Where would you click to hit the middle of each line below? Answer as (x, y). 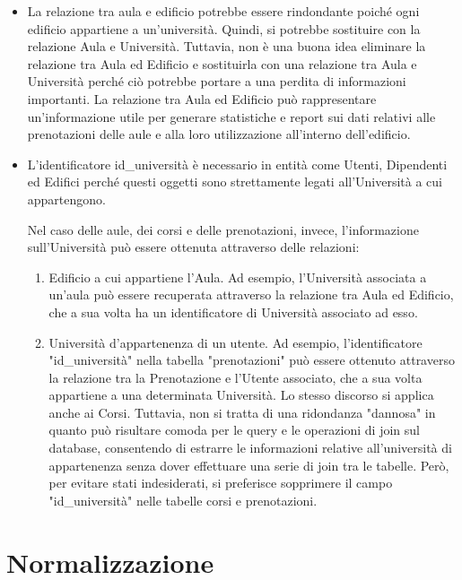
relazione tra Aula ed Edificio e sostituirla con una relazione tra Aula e (222, 63)
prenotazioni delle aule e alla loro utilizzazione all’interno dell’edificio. (219, 134)
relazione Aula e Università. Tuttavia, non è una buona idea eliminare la (227, 46)
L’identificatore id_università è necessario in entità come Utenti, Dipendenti (237, 164)
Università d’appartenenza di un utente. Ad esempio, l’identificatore (235, 342)
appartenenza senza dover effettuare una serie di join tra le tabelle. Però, (249, 465)
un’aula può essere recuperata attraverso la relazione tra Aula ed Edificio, (251, 294)
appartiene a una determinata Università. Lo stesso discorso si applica (241, 395)
